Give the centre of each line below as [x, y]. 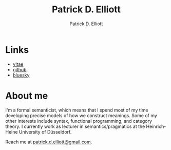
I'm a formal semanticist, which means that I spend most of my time [77, 110]
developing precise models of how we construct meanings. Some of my [81, 115]
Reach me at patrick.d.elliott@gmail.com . [49, 142]
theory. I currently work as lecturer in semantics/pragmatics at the [75, 126]
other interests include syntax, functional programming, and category [79, 121]
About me [27, 96]
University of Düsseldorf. [45, 132]
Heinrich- [156, 126]
